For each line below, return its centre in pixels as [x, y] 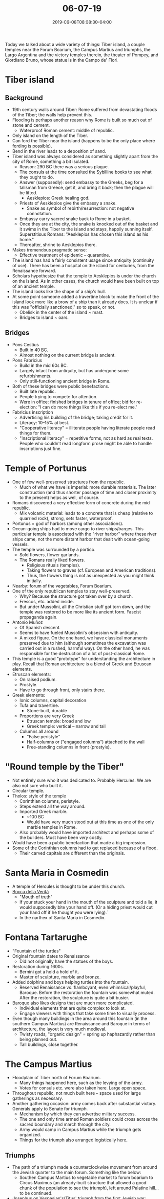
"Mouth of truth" [36, 897]
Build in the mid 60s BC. [44, 365]
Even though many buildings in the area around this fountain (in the [80, 1018]
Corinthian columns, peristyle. [50, 801]
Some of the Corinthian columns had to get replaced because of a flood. [85, 848]
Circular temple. [28, 791]
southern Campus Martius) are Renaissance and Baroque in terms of [81, 1023]
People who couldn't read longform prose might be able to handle [86, 443]
